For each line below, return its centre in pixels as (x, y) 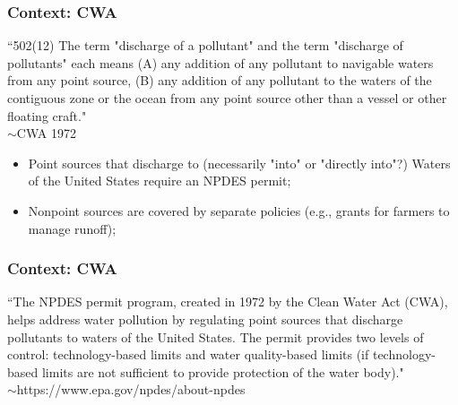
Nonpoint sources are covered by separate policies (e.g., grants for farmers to (239, 210)
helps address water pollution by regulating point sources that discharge (205, 319)
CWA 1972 (46, 133)
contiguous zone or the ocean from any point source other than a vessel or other (227, 98)
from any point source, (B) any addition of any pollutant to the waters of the (220, 80)
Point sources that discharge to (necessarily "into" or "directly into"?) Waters (239, 163)
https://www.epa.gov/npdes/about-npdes (131, 389)
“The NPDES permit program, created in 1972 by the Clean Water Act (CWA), (228, 302)
